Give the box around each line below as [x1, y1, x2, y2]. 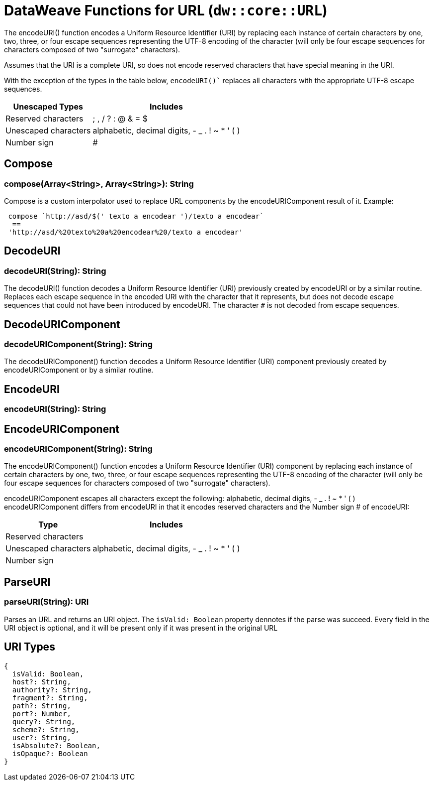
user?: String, [12, 733, 71, 742]
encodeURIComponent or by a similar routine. [4, 366, 154, 375]
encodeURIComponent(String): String [4, 444, 153, 454]
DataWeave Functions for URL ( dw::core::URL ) [4, 2, 328, 19]
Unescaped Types [13, 101, 83, 112]
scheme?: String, [12, 725, 80, 734]
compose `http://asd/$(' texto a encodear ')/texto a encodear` [8, 212, 264, 220]
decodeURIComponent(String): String [4, 339, 153, 350]
